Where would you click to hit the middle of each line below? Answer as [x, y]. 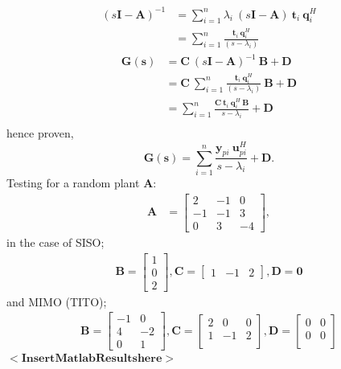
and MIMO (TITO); [57, 301]
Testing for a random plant [73, 183]
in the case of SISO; [55, 242]
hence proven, [40, 133]
